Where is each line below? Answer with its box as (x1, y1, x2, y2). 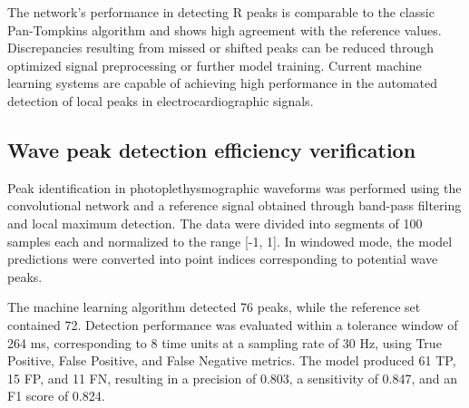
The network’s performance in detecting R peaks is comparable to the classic (7, 3, 435, 21)
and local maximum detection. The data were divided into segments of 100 (7, 213, 423, 232)
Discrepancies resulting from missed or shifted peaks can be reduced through (7, 38, 434, 57)
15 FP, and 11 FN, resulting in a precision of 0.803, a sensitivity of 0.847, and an (7, 368, 458, 387)
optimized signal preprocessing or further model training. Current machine (7, 55, 422, 74)
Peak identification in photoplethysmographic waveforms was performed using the (7, 178, 462, 197)
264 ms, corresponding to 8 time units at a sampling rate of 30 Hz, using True (7, 333, 442, 352)
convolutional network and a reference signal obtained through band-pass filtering (7, 196, 462, 215)
